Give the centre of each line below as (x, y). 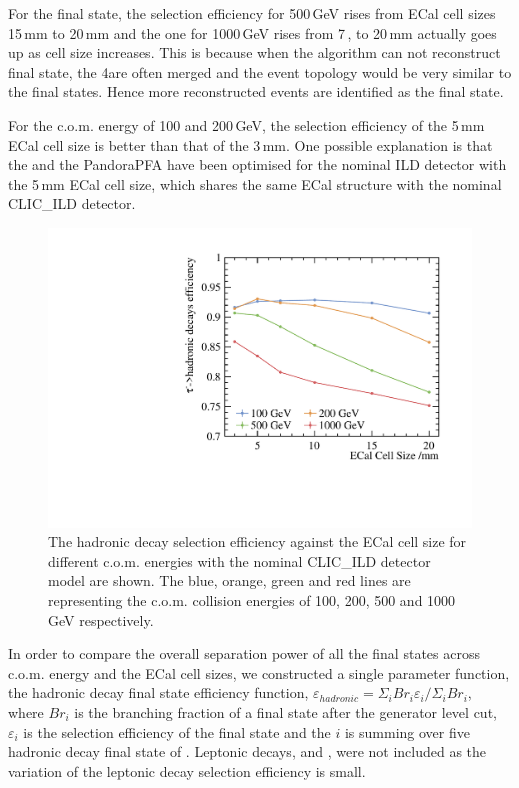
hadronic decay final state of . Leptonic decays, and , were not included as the (247, 751)
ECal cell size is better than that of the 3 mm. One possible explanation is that (250, 144)
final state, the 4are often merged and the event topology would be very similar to (260, 71)
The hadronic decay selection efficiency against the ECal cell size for (257, 541)
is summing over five (407, 731)
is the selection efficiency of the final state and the (177, 731)
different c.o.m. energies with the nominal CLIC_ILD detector (239, 560)
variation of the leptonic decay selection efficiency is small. (187, 770)
